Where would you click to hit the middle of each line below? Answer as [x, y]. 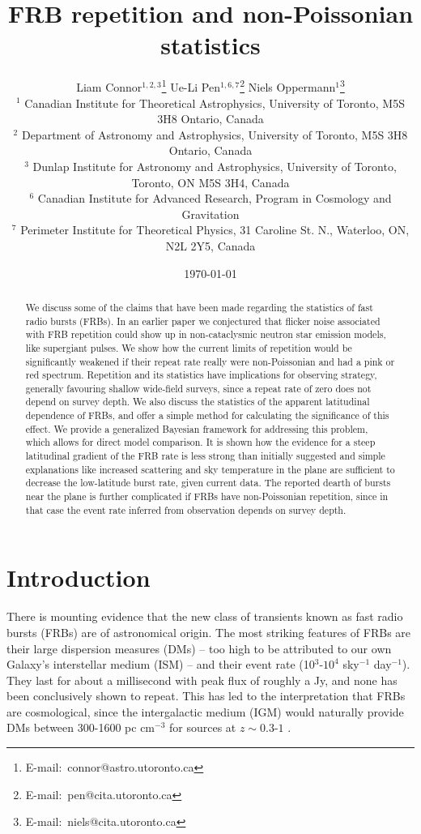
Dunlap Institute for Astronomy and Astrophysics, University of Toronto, [215, 166]
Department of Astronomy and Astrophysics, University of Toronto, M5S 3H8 [215, 134]
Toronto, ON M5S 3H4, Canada [210, 182]
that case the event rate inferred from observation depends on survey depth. [186, 509]
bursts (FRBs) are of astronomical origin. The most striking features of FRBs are [209, 632]
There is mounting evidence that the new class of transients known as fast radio [205, 616]
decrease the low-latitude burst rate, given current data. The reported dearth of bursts [208, 483]
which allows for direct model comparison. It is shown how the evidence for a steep [200, 442]
